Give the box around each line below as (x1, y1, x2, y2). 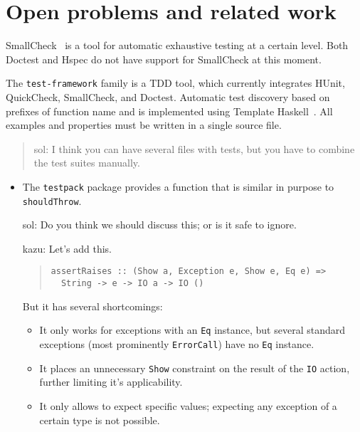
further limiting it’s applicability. (39, 374, 183, 389)
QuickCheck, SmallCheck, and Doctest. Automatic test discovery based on (6, 89, 330, 104)
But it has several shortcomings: (22, 298, 163, 313)
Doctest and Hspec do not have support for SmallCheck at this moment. (6, 51, 322, 66)
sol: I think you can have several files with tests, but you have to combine (33, 141, 355, 156)
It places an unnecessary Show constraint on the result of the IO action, (39, 360, 350, 375)
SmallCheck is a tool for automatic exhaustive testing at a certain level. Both (6, 38, 349, 53)
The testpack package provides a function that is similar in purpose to (22, 179, 334, 194)
